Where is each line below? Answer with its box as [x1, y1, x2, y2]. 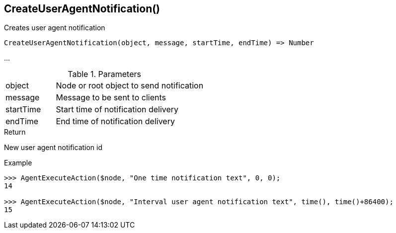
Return [4, 128, 26, 137]
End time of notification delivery [56, 116, 175, 127]
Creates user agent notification [4, 23, 105, 32]
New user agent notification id [4, 143, 103, 152]
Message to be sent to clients [56, 92, 166, 103]
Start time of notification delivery [56, 104, 179, 115]
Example [4, 158, 32, 167]
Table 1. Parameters [68, 69, 141, 79]
